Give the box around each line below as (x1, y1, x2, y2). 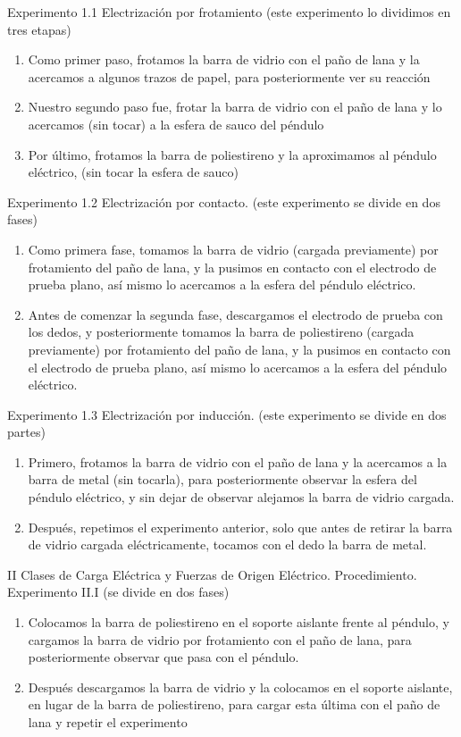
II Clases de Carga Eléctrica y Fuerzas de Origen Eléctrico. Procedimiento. (7, 565, 417, 583)
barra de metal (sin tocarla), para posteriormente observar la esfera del (28, 470, 417, 489)
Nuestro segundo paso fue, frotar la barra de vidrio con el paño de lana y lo (28, 97, 442, 116)
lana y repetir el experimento (28, 713, 188, 731)
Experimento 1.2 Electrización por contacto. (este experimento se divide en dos (7, 192, 440, 211)
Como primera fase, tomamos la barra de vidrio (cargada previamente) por (28, 239, 439, 258)
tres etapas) (7, 20, 71, 38)
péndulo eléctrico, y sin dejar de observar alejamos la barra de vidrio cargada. (28, 488, 455, 507)
